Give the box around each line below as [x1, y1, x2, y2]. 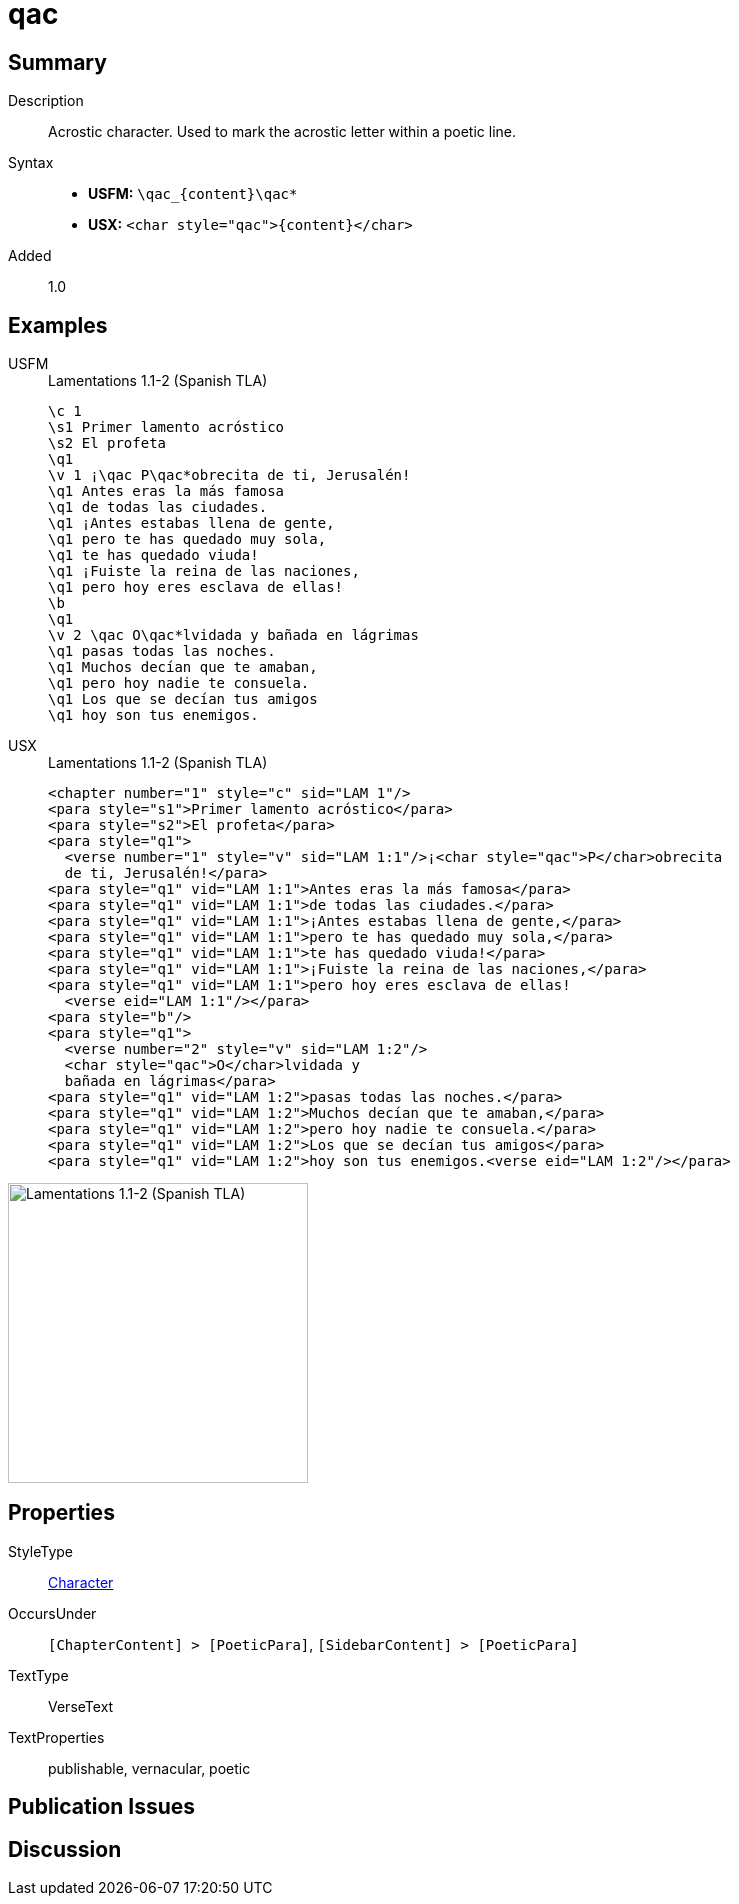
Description [8, 92, 84, 110]
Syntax [8, 154, 54, 172]
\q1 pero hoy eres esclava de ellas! [48, 579, 344, 596]
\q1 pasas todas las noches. [48, 643, 276, 660]
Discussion [8, 1836, 122, 1862]
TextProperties [8, 1728, 105, 1746]
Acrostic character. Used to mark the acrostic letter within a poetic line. [48, 123, 516, 141]
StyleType [8, 1542, 73, 1560]
